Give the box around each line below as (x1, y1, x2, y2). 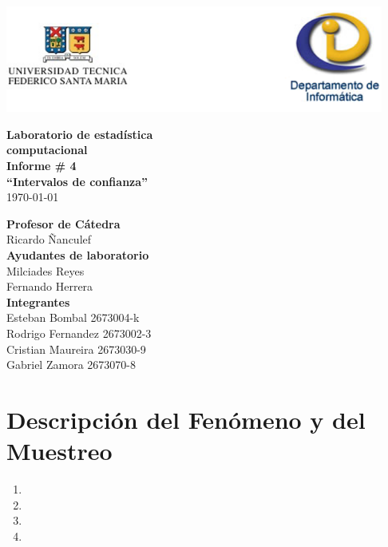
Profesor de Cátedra (6, 215, 121, 232)
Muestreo (6, 434, 113, 467)
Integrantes (6, 293, 70, 310)
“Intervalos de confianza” (6, 172, 148, 189)
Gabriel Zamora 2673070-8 (6, 356, 136, 373)
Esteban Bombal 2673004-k (6, 309, 140, 326)
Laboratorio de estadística (6, 125, 153, 142)
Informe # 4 (6, 157, 77, 174)
